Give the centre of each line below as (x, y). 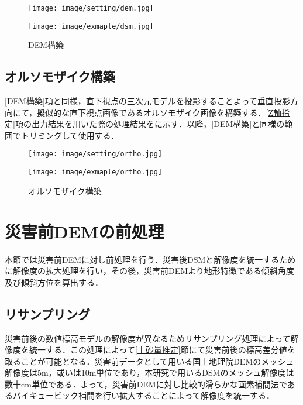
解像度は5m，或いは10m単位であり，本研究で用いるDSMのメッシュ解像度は (149, 373)
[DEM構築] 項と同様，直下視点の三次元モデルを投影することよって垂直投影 (147, 101)
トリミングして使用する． (70, 135)
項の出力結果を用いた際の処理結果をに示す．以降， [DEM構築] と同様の (150, 124)
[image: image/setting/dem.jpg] (91, 8)
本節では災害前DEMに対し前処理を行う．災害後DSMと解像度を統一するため (150, 259)
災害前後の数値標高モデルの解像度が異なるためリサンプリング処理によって (148, 338)
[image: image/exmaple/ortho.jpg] (95, 172)
